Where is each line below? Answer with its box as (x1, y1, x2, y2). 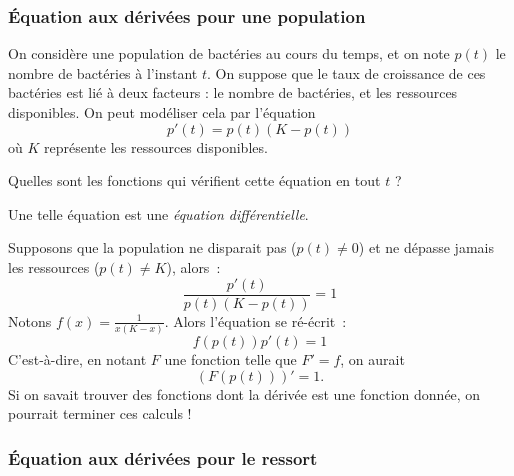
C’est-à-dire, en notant (8, 348, 147, 369)
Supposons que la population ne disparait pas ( (8, 237, 297, 258)
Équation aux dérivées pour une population (8, 3, 366, 28)
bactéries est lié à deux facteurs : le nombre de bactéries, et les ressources (8, 82, 458, 103)
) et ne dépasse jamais (358, 237, 494, 258)
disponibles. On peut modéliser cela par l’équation (8, 102, 316, 122)
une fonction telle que (164, 348, 297, 369)
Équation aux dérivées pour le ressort (8, 445, 318, 470)
